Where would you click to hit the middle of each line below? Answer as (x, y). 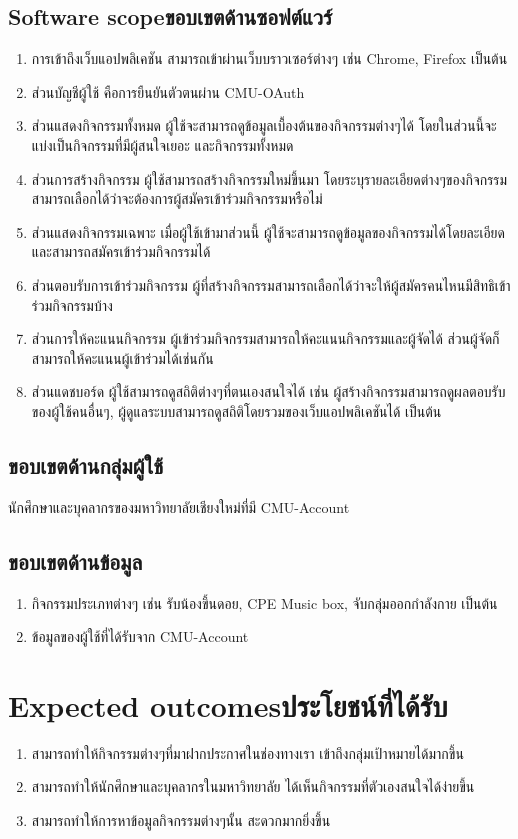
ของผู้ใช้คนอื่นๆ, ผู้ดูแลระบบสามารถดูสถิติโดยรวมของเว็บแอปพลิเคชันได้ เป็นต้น (236, 410)
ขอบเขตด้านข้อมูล (75, 560)
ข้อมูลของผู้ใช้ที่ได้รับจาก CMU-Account (140, 636)
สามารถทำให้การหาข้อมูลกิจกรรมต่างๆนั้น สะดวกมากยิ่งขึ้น (181, 820)
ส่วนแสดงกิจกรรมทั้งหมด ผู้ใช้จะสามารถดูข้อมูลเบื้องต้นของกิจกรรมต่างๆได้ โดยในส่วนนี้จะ (264, 125)
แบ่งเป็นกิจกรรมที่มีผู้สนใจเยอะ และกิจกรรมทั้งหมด (162, 144)
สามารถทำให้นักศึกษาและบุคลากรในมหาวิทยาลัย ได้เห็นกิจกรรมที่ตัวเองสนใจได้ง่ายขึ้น (253, 786)
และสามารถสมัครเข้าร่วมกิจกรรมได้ (121, 251)
